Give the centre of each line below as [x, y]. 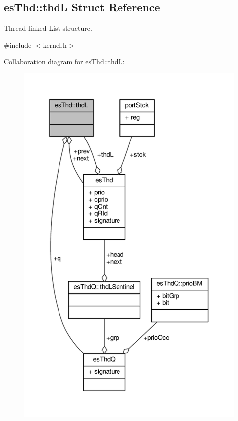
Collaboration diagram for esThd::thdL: [64, 61]
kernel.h [55, 44]
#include [18, 44]
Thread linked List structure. [48, 28]
